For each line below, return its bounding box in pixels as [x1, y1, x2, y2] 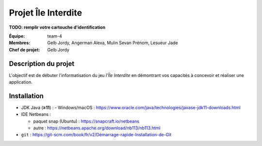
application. [9, 79, 33, 85]
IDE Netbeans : [21, 111, 51, 117]
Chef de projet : [9, 47, 40, 53]
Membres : [9, 40, 31, 46]
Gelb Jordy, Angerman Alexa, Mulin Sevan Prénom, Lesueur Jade [47, 40, 178, 46]
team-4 [47, 33, 63, 39]
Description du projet [9, 59, 75, 68]
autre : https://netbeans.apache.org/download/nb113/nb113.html [33, 125, 161, 131]
